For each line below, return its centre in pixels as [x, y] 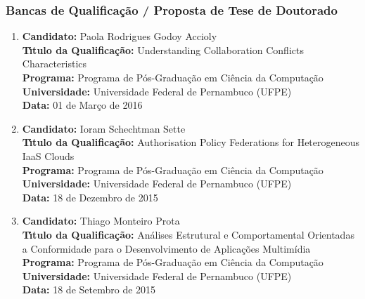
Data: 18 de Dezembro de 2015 [90, 197]
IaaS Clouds [48, 155]
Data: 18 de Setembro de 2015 [89, 290]
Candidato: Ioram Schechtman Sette [104, 128]
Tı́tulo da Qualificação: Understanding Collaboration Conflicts [163, 49]
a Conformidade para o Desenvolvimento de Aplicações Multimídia [166, 248]
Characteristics [55, 64]
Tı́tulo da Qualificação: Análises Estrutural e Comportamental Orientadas [188, 234]
